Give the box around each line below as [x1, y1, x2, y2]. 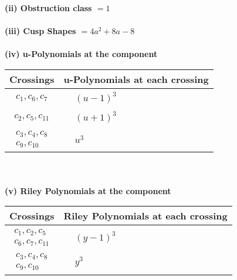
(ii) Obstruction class [5, 2, 92, 14]
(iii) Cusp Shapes [5, 25, 76, 37]
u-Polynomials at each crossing [63, 72, 209, 86]
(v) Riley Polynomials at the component [5, 184, 171, 196]
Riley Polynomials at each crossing [63, 209, 228, 223]
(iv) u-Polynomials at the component [5, 48, 158, 60]
